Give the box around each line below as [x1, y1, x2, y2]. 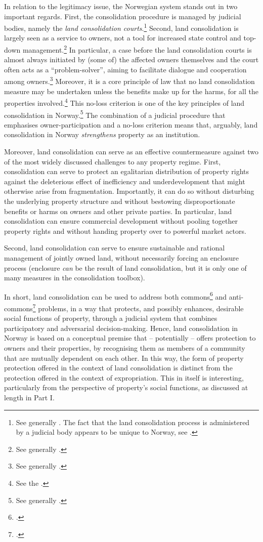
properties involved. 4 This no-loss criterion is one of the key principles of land [4, 96, 245, 108]
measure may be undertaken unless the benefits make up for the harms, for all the [4, 86, 259, 96]
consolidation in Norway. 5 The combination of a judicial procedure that [4, 108, 226, 120]
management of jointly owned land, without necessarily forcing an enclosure [4, 252, 239, 263]
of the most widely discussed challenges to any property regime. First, [4, 156, 221, 166]
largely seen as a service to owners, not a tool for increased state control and [4, 32, 241, 43]
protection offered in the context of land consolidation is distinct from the [4, 362, 233, 373]
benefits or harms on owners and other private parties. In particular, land [4, 205, 232, 216]
